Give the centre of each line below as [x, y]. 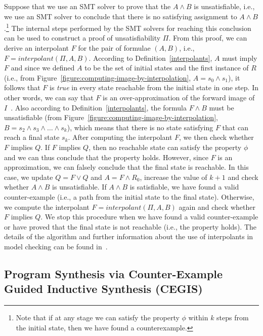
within [198, 318]
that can [235, 127]
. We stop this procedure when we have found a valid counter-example [149, 217]
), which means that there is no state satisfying [140, 127]
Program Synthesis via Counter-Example [114, 273]
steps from [233, 318]
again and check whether [217, 207]
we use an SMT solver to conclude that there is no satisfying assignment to [121, 16]
